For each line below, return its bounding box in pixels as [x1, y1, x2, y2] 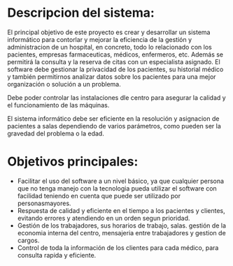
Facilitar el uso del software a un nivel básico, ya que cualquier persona [17, 177, 225, 185]
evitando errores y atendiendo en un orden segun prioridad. [17, 214, 190, 222]
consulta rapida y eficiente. [17, 251, 97, 259]
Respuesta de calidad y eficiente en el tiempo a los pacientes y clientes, [17, 206, 225, 214]
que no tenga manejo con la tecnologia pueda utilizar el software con [17, 184, 217, 193]
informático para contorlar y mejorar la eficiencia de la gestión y [7, 35, 192, 43]
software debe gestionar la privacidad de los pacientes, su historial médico [7, 65, 224, 73]
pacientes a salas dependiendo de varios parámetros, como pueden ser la [7, 121, 222, 130]
